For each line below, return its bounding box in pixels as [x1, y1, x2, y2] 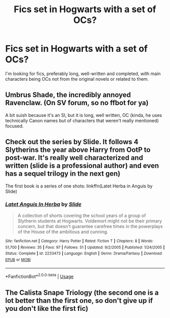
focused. [5, 123, 24, 129]
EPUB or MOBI [5, 257, 31, 262]
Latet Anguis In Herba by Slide [5, 201, 82, 208]
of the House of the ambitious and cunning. [17, 229, 109, 235]
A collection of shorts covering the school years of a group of [17, 212, 146, 218]
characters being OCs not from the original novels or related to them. [5, 76, 149, 82]
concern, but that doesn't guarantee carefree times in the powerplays [17, 223, 163, 229]
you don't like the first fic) [5, 304, 89, 313]
